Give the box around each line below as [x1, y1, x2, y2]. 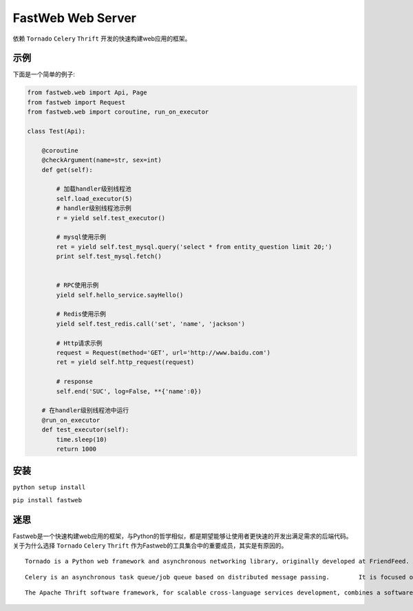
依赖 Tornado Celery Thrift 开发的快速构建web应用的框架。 [12, 34, 191, 43]
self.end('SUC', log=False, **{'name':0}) [56, 387, 202, 395]
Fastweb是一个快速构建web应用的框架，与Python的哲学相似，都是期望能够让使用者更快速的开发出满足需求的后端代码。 [12, 532, 352, 540]
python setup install [12, 484, 86, 491]
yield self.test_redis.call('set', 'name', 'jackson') [56, 320, 246, 328]
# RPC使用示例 [56, 281, 99, 289]
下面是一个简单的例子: [12, 70, 76, 78]
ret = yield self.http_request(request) [56, 358, 195, 366]
